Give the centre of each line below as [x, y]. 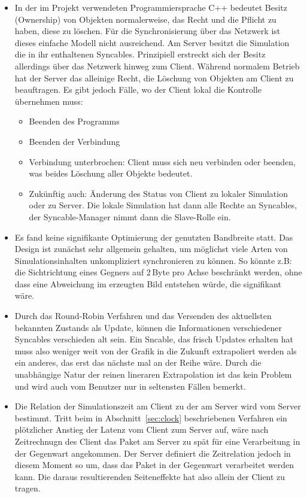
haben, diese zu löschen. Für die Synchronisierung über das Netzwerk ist [148, 31]
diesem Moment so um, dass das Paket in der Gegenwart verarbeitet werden [154, 465]
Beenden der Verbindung [75, 141]
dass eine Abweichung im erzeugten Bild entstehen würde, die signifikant [148, 283]
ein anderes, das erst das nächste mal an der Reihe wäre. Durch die [138, 362]
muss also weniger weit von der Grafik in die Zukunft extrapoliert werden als [156, 350]
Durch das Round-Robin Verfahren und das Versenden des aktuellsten [143, 316]
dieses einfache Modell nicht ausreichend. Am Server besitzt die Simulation [152, 42]
